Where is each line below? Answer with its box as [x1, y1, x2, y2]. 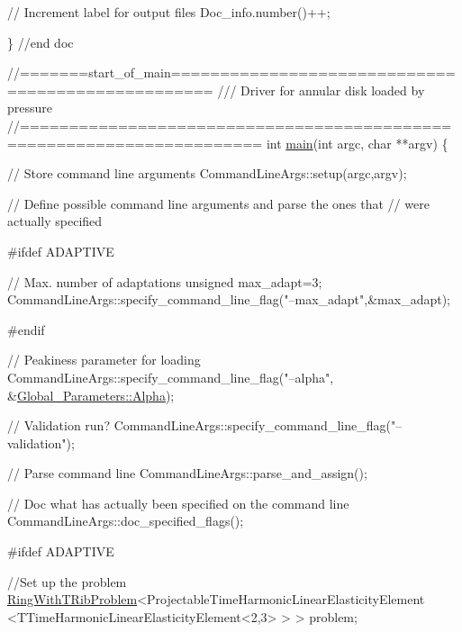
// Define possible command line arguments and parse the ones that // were [7, 194, 430, 212]
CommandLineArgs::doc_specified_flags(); [7, 511, 244, 530]
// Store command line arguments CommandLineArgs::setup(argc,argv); [7, 164, 407, 183]
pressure [7, 98, 53, 117]
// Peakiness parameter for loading [7, 350, 201, 369]
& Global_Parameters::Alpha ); [7, 385, 175, 404]
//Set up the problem [7, 572, 127, 591]
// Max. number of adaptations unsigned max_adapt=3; [7, 272, 322, 291]
